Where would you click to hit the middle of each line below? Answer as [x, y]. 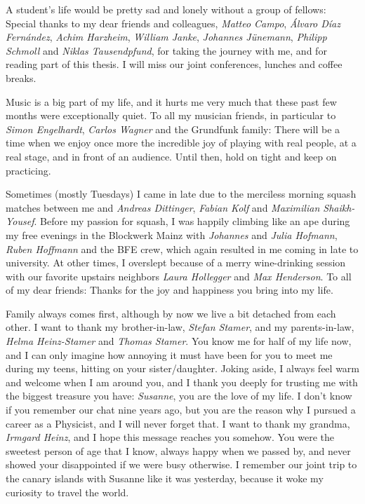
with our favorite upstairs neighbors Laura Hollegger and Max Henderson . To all [179, 276]
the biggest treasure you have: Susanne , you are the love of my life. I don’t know [179, 396]
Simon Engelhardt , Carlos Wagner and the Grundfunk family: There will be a [173, 129]
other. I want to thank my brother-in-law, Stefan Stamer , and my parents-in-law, [180, 327]
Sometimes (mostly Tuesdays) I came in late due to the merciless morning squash [181, 194]
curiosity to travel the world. [67, 492]
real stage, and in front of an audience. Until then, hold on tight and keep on [171, 156]
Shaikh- [339, 207]
